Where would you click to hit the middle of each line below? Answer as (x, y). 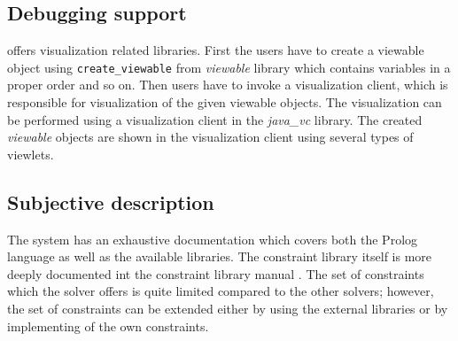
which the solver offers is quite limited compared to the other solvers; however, (221, 291)
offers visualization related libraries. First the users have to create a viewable (216, 50)
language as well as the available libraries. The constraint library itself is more (220, 256)
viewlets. (31, 154)
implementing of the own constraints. (108, 325)
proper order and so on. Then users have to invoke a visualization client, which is (228, 85)
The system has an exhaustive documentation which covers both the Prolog (213, 239)
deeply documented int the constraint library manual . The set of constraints (216, 273)
